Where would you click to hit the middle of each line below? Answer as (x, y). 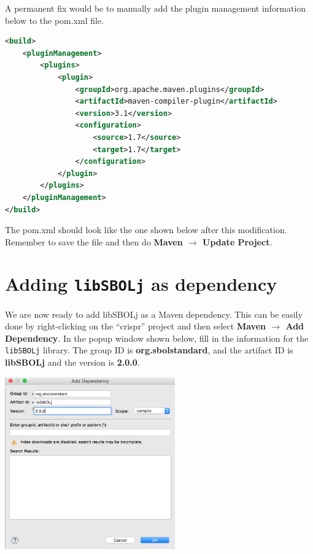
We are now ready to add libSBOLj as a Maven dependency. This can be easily (154, 314)
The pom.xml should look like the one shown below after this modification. (146, 230)
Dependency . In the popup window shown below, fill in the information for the (157, 338)
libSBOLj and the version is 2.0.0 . (72, 362)
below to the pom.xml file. (54, 20)
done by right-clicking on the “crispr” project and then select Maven (135, 326)
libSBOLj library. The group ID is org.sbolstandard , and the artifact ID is (149, 350)
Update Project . (238, 241)
